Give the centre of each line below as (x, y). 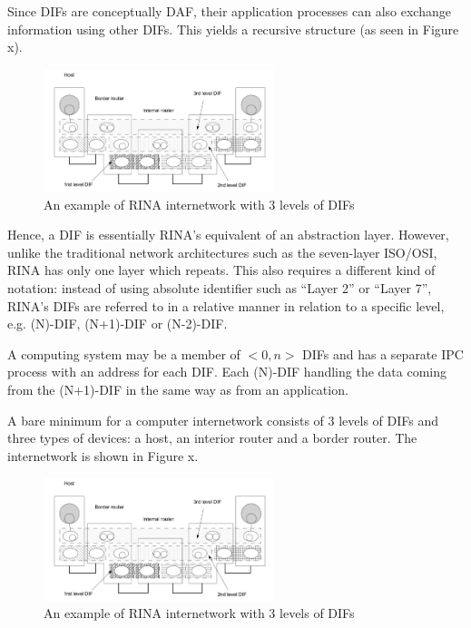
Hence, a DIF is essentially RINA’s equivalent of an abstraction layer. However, (228, 235)
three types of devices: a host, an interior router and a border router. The (212, 438)
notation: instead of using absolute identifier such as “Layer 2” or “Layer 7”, (220, 288)
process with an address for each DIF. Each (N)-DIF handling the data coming (227, 372)
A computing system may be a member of (124, 353)
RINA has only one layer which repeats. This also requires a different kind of (221, 270)
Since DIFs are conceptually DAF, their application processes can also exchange (229, 11)
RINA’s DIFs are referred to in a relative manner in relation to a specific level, (226, 305)
